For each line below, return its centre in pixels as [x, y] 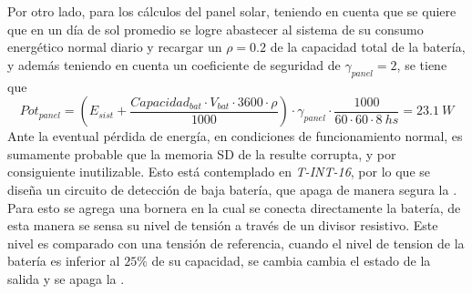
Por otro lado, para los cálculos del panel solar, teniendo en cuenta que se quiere [232, 11]
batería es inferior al [64, 261]
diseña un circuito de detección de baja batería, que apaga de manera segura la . [232, 189]
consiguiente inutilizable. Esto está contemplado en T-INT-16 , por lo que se [219, 172]
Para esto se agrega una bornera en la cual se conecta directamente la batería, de [234, 207]
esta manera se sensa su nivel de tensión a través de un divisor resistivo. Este [223, 225]
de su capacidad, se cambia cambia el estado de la [291, 261]
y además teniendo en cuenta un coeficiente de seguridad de [174, 64]
